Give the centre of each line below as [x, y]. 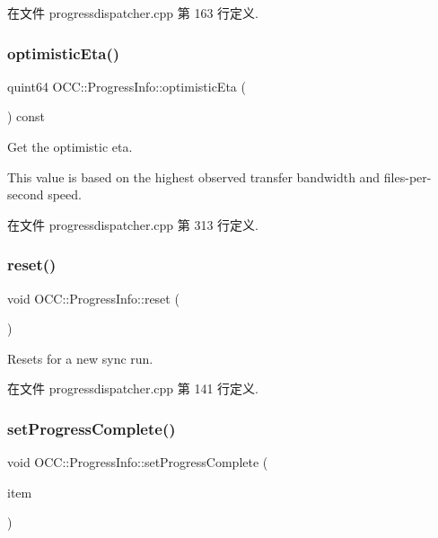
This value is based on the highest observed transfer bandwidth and [194, 176]
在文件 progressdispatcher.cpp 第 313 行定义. [133, 224]
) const [26, 116]
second [26, 194]
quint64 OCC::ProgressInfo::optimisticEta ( [127, 86]
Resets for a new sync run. [80, 358]
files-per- [407, 176]
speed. [65, 194]
